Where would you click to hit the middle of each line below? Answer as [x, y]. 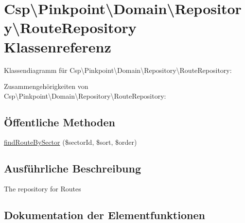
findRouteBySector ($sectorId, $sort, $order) [70, 142]
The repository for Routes [43, 189]
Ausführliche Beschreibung [72, 168]
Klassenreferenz [58, 46]
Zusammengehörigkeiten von [46, 86]
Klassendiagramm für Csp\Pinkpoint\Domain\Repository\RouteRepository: [118, 70]
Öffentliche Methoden [60, 122]
